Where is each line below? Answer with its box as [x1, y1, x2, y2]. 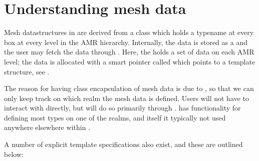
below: [4, 148, 24, 159]
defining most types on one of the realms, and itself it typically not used [4, 112, 226, 122]
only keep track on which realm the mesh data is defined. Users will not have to [4, 92, 249, 103]
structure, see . [4, 66, 50, 76]
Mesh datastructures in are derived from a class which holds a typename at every [4, 27, 254, 37]
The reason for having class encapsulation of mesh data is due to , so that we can [4, 83, 254, 93]
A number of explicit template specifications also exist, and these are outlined [4, 139, 243, 149]
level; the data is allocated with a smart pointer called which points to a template [4, 56, 255, 66]
